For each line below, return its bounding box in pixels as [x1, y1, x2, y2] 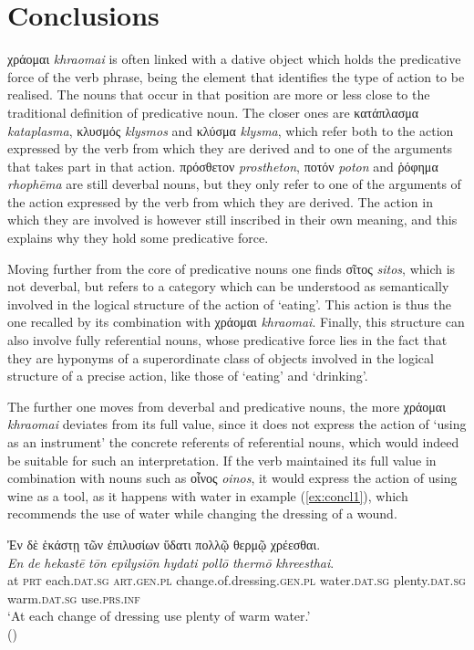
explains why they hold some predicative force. [7, 228, 269, 247]
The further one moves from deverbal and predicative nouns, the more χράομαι [7, 396, 446, 415]
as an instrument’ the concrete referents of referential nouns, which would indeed [7, 433, 459, 451]
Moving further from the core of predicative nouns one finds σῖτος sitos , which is [7, 258, 456, 278]
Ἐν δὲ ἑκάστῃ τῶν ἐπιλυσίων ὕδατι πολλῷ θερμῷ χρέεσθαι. [7, 534, 321, 553]
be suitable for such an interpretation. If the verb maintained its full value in [7, 450, 437, 469]
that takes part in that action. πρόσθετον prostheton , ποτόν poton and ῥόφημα [7, 156, 438, 175]
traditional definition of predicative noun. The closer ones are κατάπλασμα [7, 102, 419, 121]
